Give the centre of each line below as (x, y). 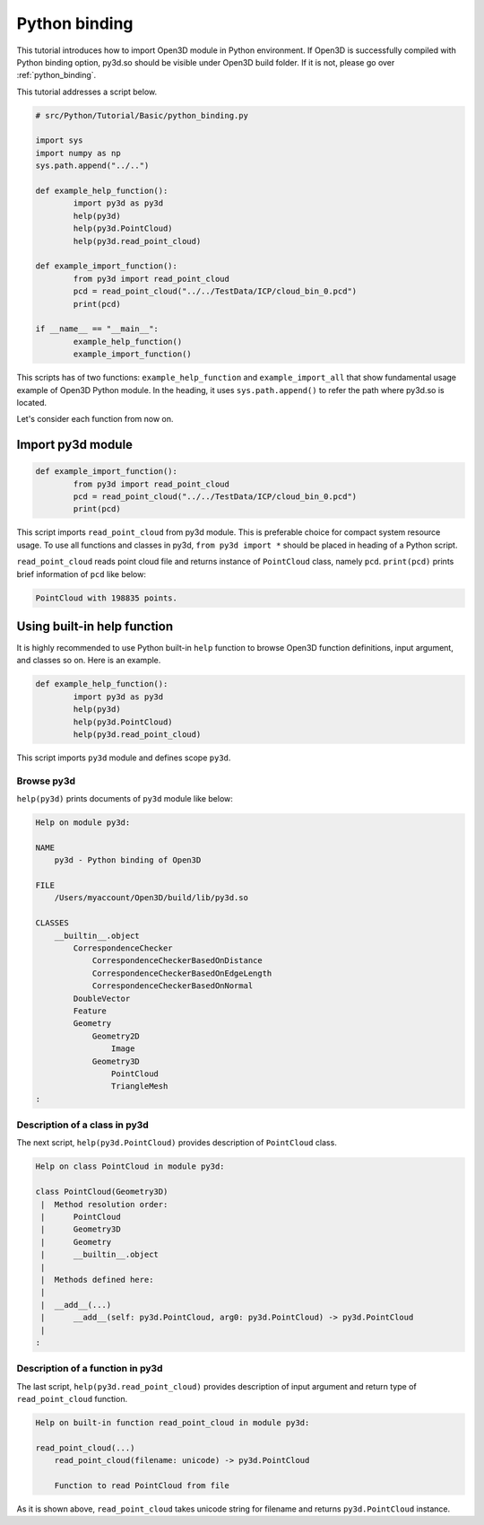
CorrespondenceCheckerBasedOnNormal (173, 986)
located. (31, 402)
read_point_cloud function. (72, 1399)
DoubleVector (102, 998)
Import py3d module (75, 445)
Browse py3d (46, 781)
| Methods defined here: (97, 1280)
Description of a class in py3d (83, 1125)
